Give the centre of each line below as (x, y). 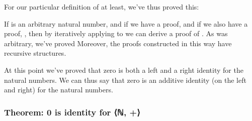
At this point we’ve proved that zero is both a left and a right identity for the (124, 70)
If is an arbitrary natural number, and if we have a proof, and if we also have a (126, 23)
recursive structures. (35, 53)
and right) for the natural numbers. (59, 90)
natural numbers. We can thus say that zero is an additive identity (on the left (125, 80)
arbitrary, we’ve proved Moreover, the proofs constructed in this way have (118, 43)
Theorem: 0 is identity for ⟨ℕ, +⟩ (72, 112)
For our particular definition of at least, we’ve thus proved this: (102, 7)
